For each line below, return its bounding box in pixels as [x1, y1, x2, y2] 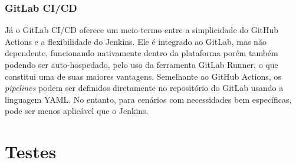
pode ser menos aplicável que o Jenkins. [5, 105, 149, 117]
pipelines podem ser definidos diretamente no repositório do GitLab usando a [5, 81, 284, 94]
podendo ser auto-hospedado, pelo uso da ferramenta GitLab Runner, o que [5, 58, 278, 70]
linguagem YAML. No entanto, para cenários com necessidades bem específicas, [5, 93, 292, 105]
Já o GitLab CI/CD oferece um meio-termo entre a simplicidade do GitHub [5, 24, 279, 36]
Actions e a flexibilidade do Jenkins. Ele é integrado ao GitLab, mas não [5, 35, 267, 47]
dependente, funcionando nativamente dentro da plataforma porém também [5, 47, 278, 59]
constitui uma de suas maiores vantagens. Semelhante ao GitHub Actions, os [5, 70, 281, 82]
